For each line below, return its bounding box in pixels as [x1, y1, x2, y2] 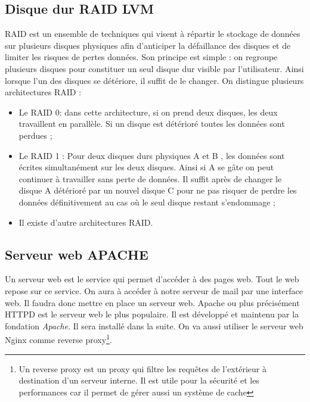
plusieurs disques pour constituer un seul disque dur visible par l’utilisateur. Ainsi [5, 62, 304, 74]
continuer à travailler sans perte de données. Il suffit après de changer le [18, 172, 282, 185]
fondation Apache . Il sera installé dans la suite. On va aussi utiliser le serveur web [5, 319, 303, 332]
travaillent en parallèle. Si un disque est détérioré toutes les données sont [18, 117, 285, 130]
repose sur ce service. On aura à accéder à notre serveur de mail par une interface [5, 284, 303, 297]
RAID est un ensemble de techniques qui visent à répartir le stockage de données [5, 27, 300, 40]
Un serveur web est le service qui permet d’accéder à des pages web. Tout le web [5, 273, 299, 285]
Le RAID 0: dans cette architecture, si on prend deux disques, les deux [18, 105, 278, 118]
